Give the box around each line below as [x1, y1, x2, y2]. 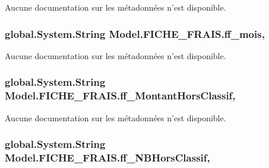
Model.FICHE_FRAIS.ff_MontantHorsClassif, [5, 88, 236, 103]
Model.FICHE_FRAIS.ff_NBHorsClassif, [5, 150, 210, 164]
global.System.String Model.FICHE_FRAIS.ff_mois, [5, 26, 265, 41]
